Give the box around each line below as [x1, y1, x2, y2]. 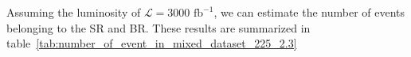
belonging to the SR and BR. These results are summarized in [6, 19, 311, 36]
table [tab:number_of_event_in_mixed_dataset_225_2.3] [6, 35, 297, 51]
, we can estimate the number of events [213, 4, 405, 20]
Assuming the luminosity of [6, 4, 141, 20]
